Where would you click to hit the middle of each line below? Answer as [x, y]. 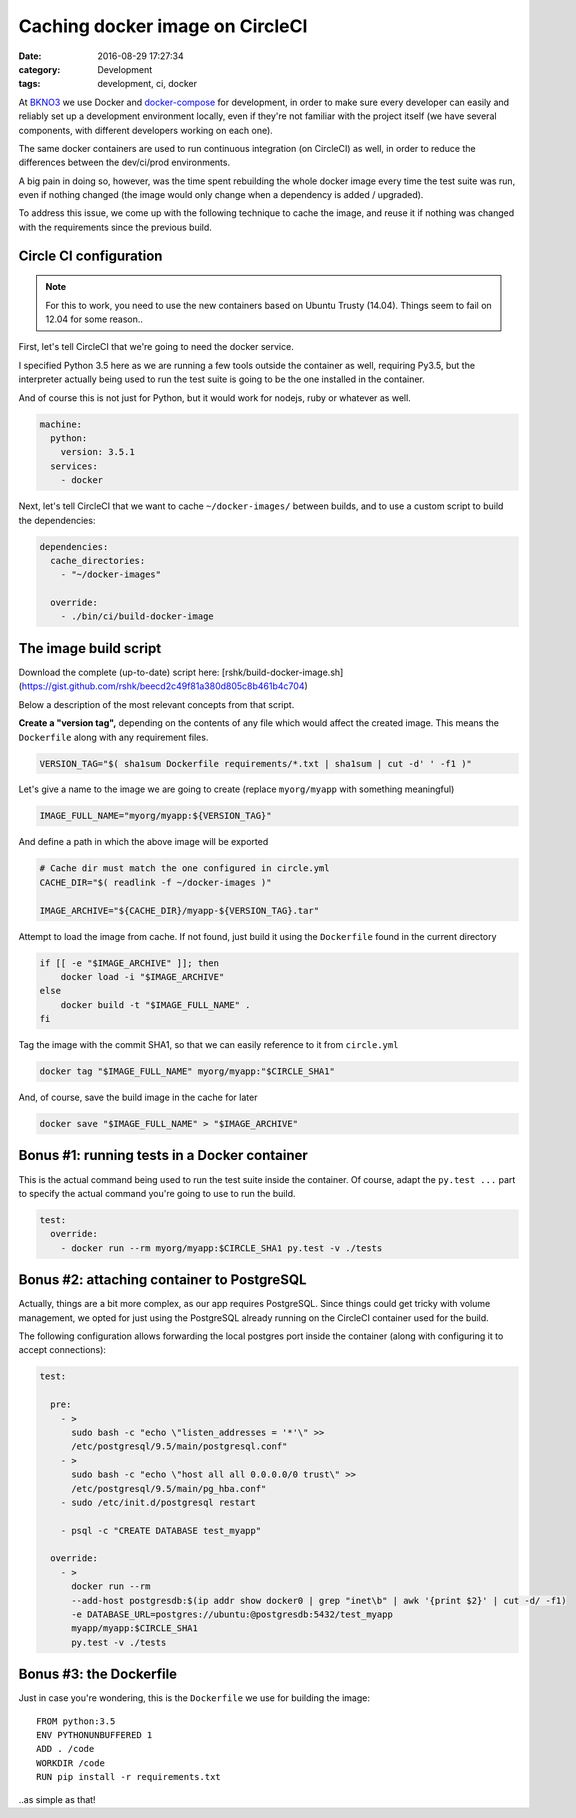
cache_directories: [98, 560]
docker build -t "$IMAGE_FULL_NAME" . [155, 1004]
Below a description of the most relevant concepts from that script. [156, 704]
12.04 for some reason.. [94, 319]
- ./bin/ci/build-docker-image [137, 616]
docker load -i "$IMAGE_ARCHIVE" [142, 976]
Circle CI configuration [90, 255]
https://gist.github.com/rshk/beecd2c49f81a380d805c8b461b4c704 [163, 686]
